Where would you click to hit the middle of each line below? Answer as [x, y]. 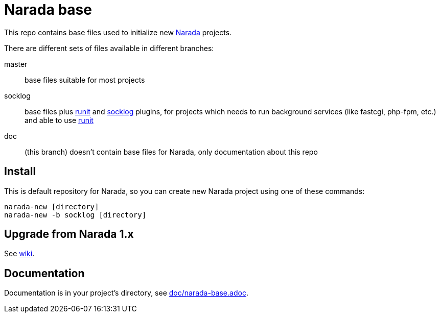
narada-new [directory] [52, 206]
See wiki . [19, 254]
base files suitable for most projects [85, 80]
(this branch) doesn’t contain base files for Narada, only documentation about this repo [171, 152]
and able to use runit [59, 120]
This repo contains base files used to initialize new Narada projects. [118, 32]
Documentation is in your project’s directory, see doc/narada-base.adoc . [126, 293]
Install [20, 172]
